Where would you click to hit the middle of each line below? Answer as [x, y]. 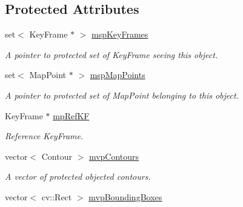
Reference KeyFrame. [44, 136]
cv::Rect [57, 196]
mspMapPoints [118, 75]
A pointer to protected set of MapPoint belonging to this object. [122, 95]
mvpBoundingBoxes [125, 196]
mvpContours [114, 156]
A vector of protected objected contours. [78, 176]
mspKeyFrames [120, 34]
